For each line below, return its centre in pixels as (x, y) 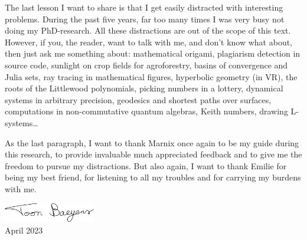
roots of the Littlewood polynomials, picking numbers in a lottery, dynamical (144, 88)
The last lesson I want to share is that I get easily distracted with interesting (144, 7)
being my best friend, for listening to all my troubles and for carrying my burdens (153, 177)
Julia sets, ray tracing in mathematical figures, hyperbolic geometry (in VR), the (151, 76)
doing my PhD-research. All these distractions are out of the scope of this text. (148, 30)
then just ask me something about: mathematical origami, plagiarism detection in (153, 53)
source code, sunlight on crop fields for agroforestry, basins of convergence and (146, 65)
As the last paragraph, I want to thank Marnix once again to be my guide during (152, 142)
